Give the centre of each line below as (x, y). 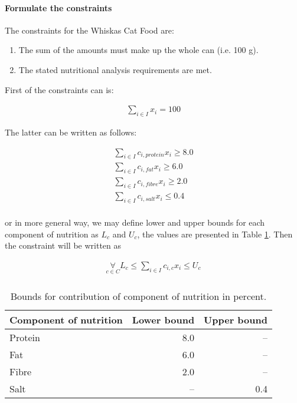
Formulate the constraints (58, 7)
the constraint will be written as (63, 245)
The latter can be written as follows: (71, 132)
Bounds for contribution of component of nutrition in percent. (138, 296)
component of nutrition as (52, 234)
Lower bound (163, 320)
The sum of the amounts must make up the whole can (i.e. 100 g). (138, 50)
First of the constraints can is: (59, 89)
